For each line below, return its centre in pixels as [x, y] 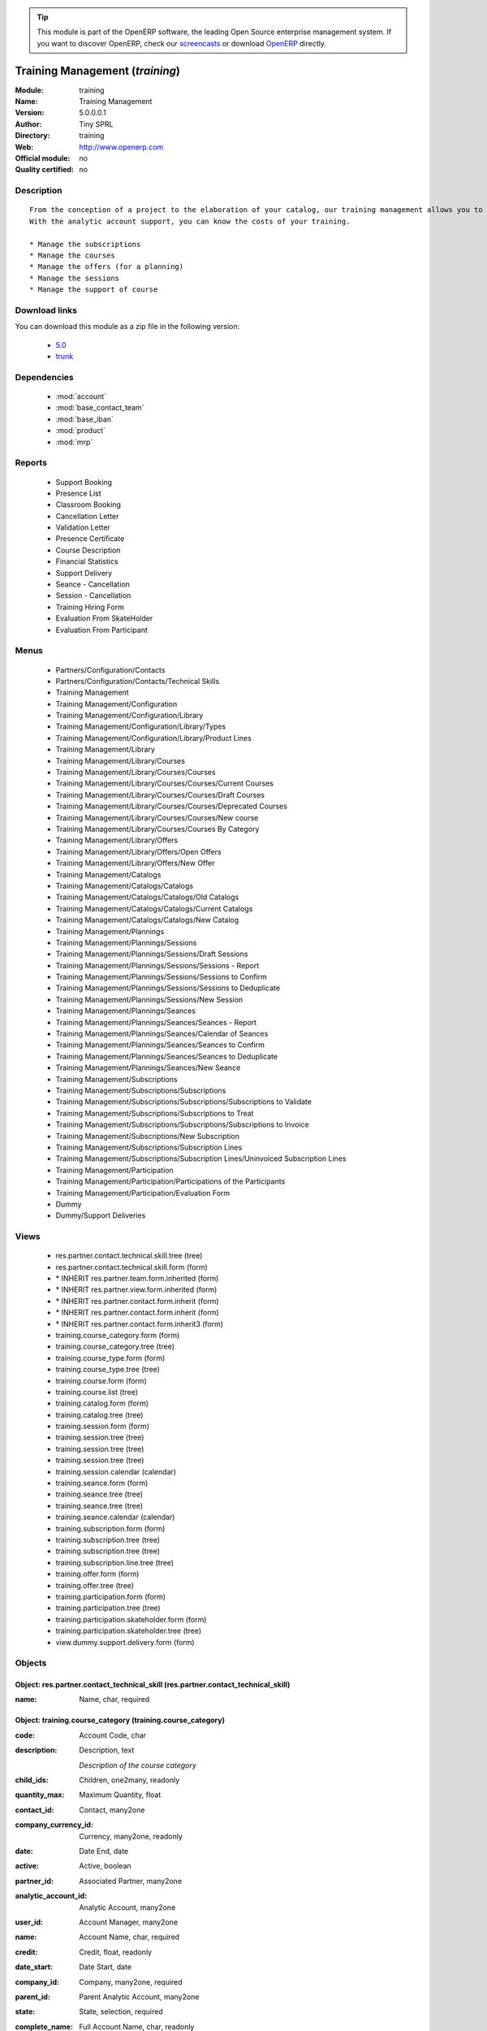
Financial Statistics [87, 561]
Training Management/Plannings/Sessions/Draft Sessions [152, 954]
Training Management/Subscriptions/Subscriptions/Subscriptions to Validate [184, 1102]
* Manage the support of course [94, 290]
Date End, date [104, 1851]
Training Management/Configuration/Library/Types [141, 726]
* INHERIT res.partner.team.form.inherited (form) [137, 1279]
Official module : [43, 158]
